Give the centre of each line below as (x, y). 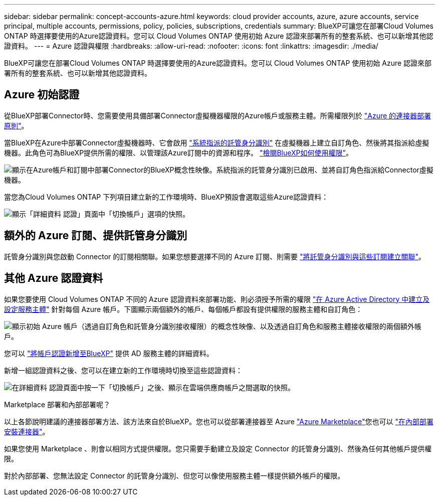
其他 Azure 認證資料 (54, 278)
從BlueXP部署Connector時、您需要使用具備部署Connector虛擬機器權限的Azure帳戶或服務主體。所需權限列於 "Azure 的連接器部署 (218, 115)
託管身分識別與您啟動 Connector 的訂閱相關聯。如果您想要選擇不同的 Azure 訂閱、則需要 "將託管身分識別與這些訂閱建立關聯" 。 (215, 256)
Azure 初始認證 (42, 95)
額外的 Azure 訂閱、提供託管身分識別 (96, 236)
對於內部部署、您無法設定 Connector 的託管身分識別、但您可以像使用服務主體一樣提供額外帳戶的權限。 (174, 475)
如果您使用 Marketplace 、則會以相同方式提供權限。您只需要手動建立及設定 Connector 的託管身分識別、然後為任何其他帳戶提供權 (218, 448)
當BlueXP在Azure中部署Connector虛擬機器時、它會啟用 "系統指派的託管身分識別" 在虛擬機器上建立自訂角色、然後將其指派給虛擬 (217, 142)
